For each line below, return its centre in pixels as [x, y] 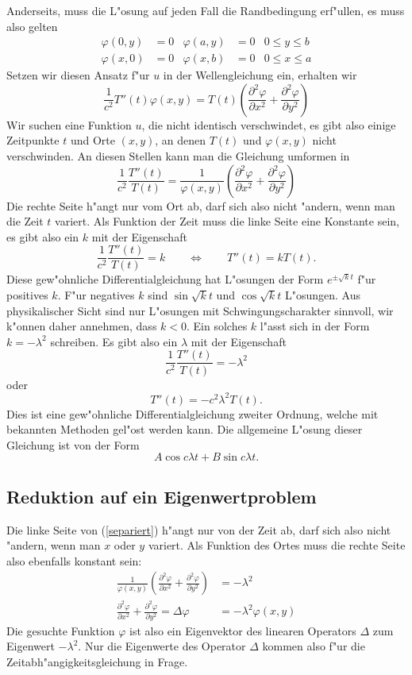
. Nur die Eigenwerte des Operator [162, 646]
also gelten [32, 26]
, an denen [181, 140]
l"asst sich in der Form [315, 326]
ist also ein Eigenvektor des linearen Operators [243, 630]
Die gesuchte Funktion [61, 630]
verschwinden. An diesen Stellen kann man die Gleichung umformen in [178, 156]
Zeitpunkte [33, 140]
